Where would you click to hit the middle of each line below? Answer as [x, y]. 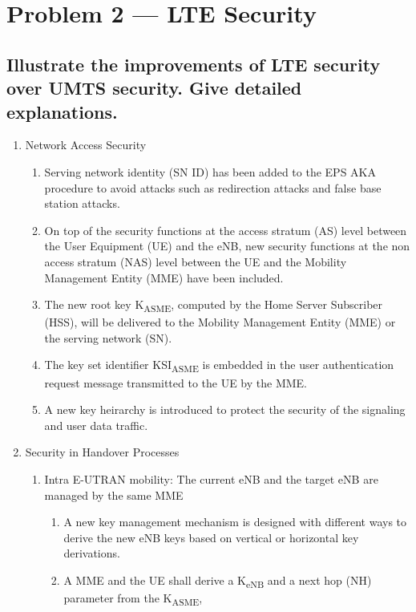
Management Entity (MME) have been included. [164, 277]
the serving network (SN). [108, 337]
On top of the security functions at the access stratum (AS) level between [226, 230]
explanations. [62, 111]
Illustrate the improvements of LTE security [194, 64]
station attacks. [82, 203]
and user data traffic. [96, 425]
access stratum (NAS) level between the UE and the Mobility [196, 261]
